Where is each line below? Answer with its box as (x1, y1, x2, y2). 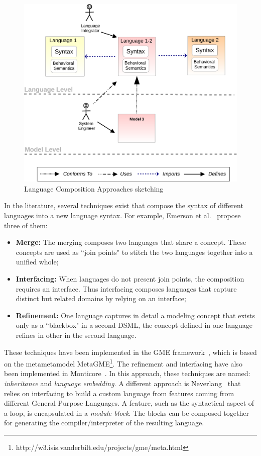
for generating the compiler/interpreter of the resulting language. (4, 417, 204, 428)
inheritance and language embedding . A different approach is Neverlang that (4, 378, 241, 388)
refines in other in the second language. (16, 329, 137, 340)
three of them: (4, 220, 48, 230)
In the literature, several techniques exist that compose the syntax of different (4, 200, 243, 211)
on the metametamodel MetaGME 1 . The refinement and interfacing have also (4, 357, 242, 369)
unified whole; (16, 256, 59, 267)
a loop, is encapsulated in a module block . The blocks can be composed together (4, 407, 249, 418)
